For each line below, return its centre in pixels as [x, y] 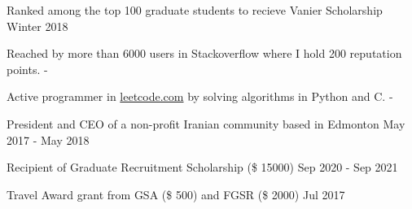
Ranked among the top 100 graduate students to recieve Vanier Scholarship [195, 10]
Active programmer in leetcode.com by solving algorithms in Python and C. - [200, 96]
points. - [27, 69]
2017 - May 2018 [48, 139]
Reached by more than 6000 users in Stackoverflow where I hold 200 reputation [204, 53]
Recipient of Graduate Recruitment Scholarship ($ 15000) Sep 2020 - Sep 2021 [202, 167]
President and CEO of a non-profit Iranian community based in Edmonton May [206, 123]
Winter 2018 [37, 26]
